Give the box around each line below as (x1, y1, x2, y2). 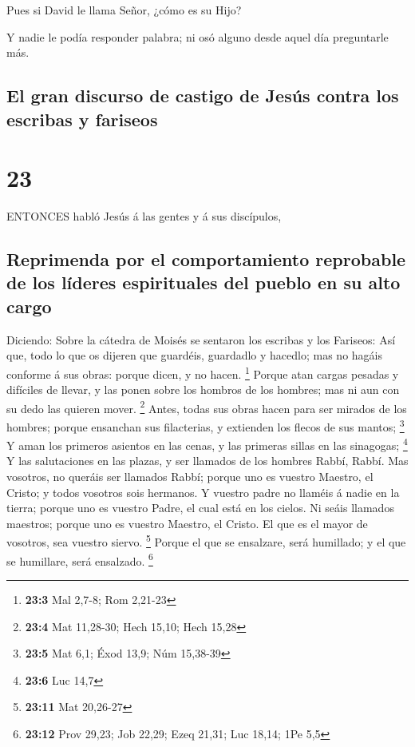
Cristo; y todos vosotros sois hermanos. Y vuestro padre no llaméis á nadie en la (6, 483, 400, 500)
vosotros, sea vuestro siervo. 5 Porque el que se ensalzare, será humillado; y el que (6, 531, 406, 550)
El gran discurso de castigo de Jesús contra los (6, 83, 399, 108)
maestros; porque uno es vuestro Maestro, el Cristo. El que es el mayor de (6, 515, 368, 531)
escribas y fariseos (6, 106, 158, 131)
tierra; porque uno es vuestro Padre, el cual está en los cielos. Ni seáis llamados (6, 499, 394, 516)
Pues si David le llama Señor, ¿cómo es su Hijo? (6, 2, 242, 18)
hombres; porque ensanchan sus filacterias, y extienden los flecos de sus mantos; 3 (6, 415, 405, 435)
